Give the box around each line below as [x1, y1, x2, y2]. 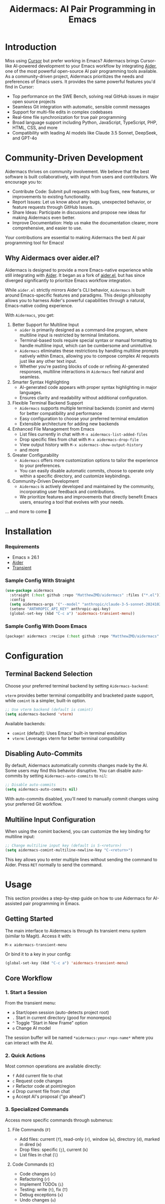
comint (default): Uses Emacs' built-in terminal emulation [12, 730, 127, 736]
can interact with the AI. [5, 1040, 54, 1046]
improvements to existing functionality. [12, 193, 91, 199]
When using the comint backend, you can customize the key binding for [5, 828, 151, 834]
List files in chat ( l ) [19, 1151, 58, 1157]
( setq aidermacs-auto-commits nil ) [5, 787, 78, 792]
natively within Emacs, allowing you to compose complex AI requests [19, 353, 160, 359]
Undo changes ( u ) [19, 1197, 56, 1203]
